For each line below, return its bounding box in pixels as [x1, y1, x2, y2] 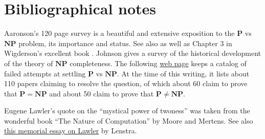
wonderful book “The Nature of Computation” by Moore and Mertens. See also [4, 115, 253, 126]
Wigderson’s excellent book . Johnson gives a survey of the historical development [4, 48, 261, 58]
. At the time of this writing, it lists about [117, 68, 250, 78]
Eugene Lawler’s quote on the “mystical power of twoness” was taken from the [4, 105, 250, 116]
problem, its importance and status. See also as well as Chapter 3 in [18, 37, 232, 48]
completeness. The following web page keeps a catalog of [70, 57, 247, 68]
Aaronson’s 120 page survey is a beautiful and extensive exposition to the [4, 28, 235, 38]
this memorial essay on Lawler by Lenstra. [4, 125, 137, 136]
